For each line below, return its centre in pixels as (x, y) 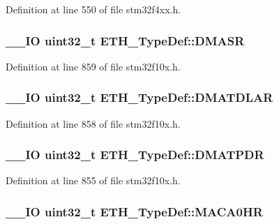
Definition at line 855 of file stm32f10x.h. (93, 180)
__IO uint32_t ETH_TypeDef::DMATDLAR (139, 97)
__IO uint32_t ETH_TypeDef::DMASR (125, 40)
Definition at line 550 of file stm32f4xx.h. (93, 9)
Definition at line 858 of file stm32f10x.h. (93, 123)
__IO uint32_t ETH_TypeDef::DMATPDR (135, 155)
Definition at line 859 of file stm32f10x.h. (93, 66)
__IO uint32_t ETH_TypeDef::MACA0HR (134, 211)
